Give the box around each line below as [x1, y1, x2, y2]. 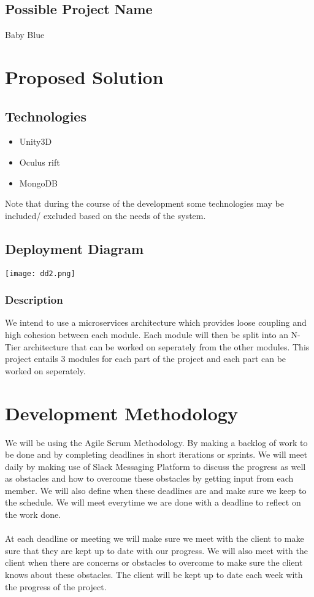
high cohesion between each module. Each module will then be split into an [5, 328, 288, 341]
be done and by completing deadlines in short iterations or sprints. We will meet [5, 448, 307, 461]
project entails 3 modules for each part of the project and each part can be [5, 352, 286, 365]
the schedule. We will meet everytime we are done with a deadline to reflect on [5, 496, 301, 509]
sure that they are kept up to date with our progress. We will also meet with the [5, 544, 308, 557]
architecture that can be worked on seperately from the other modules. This [23, 340, 310, 353]
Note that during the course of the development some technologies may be [5, 197, 284, 210]
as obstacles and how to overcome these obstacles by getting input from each [5, 472, 294, 485]
